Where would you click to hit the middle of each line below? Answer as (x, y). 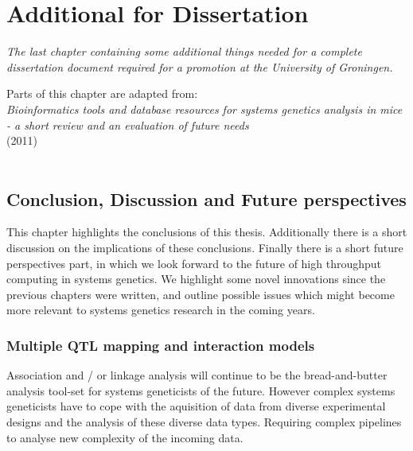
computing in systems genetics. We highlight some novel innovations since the (196, 279)
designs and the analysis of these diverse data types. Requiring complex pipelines (204, 422)
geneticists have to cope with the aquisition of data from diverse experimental (196, 406)
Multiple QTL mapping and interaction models (161, 345)
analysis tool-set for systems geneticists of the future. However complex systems (201, 390)
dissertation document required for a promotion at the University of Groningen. (200, 66)
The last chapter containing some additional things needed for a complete (184, 51)
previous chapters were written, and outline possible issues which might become (201, 294)
